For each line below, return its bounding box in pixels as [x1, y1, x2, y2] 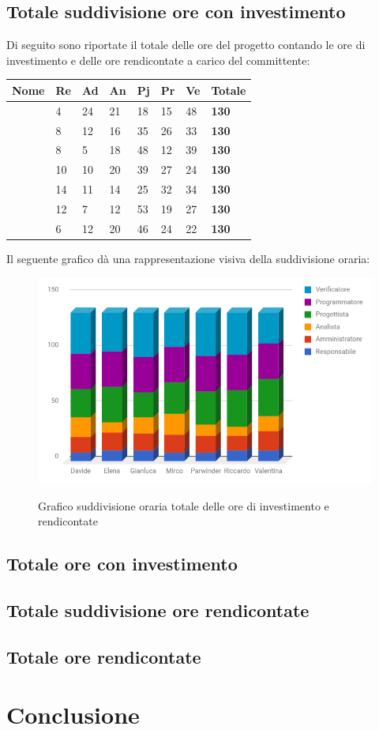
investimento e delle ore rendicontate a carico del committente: [6, 51, 310, 68]
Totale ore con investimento [6, 551, 238, 576]
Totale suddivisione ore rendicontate [6, 597, 310, 622]
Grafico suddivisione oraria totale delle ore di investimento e [38, 497, 329, 514]
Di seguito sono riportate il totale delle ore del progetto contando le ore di [6, 36, 366, 53]
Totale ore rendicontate [6, 644, 201, 668]
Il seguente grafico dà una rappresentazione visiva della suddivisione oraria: [6, 250, 370, 266]
